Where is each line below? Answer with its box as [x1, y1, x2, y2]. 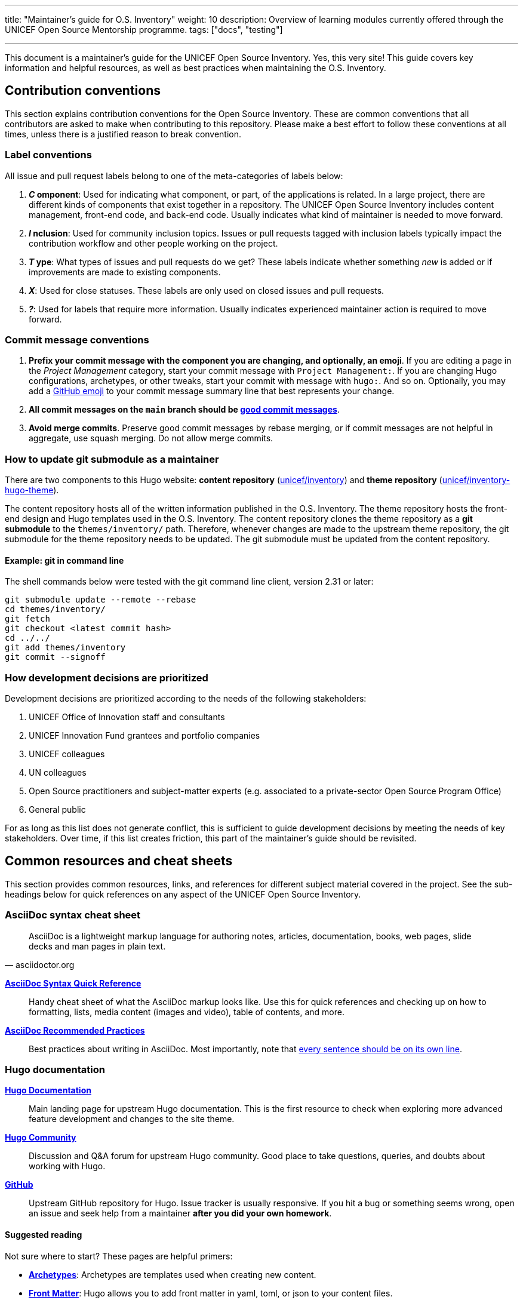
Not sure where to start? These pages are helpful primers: [5, 1250, 233, 1261]
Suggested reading [5, 1230, 82, 1240]
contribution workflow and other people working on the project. [29, 238, 278, 248]
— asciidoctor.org [5, 959, 75, 970]
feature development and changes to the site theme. [29, 1114, 235, 1124]
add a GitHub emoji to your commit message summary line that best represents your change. [29, 386, 395, 397]
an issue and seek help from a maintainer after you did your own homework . [29, 1208, 332, 1219]
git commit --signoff [5, 652, 106, 662]
